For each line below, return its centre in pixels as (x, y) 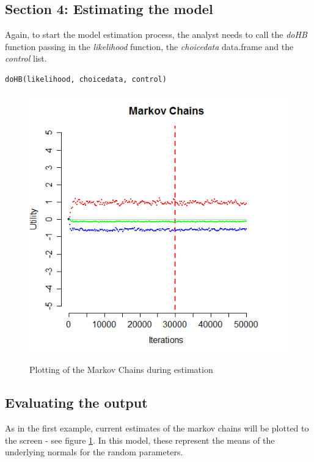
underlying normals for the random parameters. (94, 452)
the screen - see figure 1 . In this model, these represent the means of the (140, 440)
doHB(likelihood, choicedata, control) (86, 79)
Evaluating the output (76, 402)
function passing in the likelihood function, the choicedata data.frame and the (149, 46)
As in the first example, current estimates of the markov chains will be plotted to (157, 428)
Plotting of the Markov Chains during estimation (121, 370)
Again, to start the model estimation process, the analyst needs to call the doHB (156, 34)
